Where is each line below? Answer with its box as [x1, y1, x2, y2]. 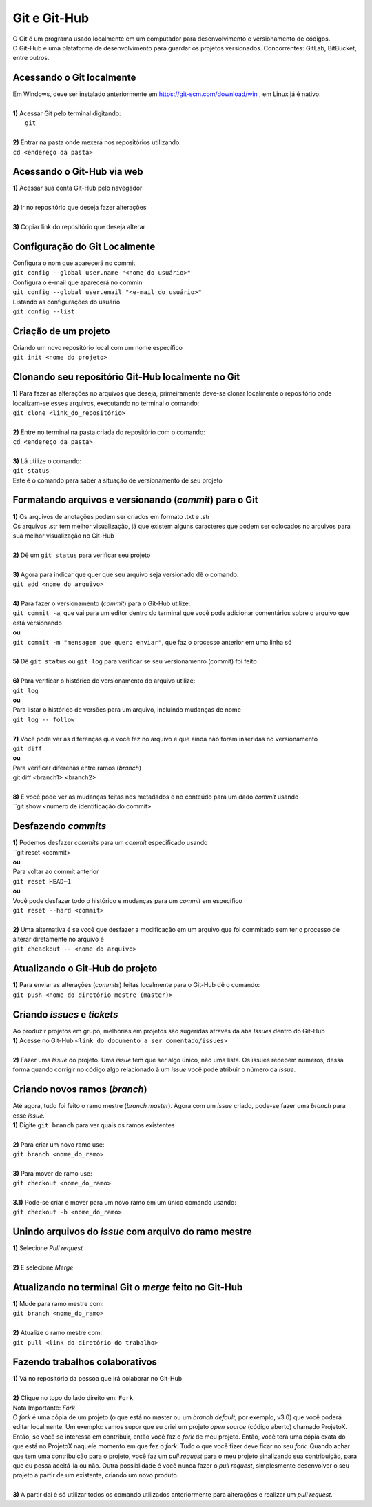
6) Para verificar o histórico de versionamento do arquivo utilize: [12, 677, 196, 685]
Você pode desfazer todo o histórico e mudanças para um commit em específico [12, 896, 242, 904]
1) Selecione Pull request [12, 1244, 83, 1252]
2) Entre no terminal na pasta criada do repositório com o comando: [12, 428, 206, 436]
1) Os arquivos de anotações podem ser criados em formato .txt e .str [12, 512, 210, 521]
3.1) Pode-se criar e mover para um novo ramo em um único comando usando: [12, 1198, 237, 1207]
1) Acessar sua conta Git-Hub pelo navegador [12, 184, 143, 193]
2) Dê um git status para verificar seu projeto [12, 551, 151, 559]
